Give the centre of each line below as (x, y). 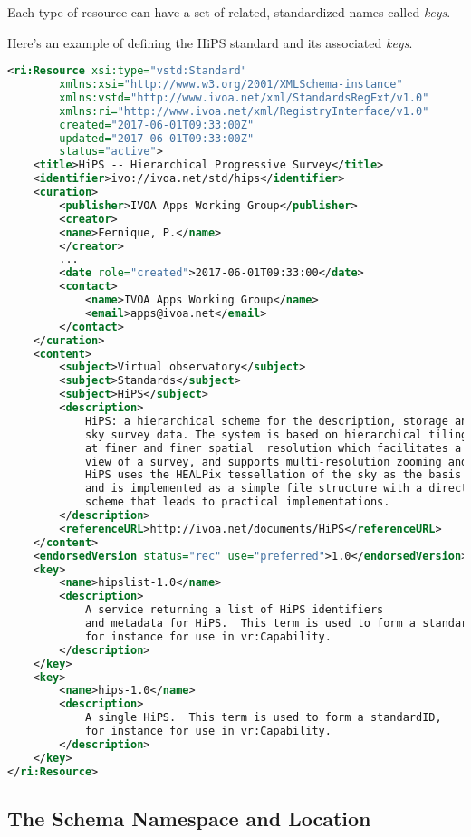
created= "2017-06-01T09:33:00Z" (157, 125)
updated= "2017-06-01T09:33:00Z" (157, 138)
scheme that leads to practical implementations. (237, 502)
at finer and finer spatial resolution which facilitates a (273, 448)
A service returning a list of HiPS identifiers (234, 610)
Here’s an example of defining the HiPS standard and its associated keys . (210, 42)
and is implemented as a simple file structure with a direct (276, 489)
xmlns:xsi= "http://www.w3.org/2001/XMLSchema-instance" (231, 85)
